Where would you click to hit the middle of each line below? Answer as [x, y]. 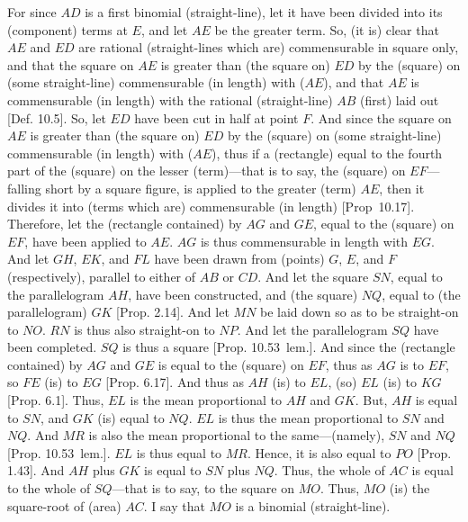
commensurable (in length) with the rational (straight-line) [170, 99]
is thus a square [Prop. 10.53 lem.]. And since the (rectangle [289, 347]
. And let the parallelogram [312, 329]
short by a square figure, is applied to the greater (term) [201, 188]
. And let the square [313, 276]
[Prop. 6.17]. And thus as [175, 382]
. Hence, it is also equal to [319, 452]
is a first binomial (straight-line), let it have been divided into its [264, 12]
